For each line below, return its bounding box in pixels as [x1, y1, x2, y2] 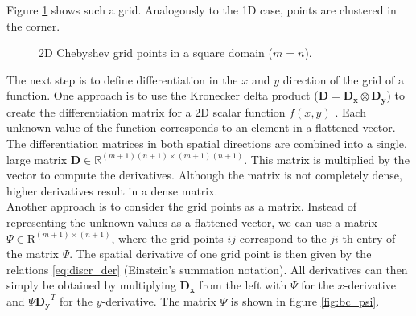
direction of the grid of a [282, 71, 404, 88]
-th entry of [338, 229, 396, 246]
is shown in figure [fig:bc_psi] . [230, 292, 380, 309]
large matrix [6, 150, 68, 167]
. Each [335, 103, 367, 120]
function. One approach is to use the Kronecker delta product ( [6, 87, 319, 104]
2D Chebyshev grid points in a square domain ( [39, 44, 274, 61]
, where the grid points [111, 229, 224, 246]
